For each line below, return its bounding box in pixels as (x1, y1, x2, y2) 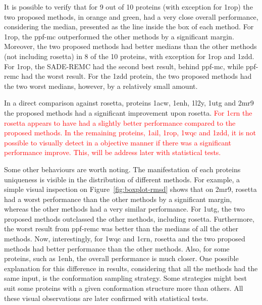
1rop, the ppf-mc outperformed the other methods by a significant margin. (4, 31, 234, 41)
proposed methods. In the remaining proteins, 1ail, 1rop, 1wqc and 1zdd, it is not (4, 127, 256, 138)
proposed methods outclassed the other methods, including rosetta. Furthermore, (4, 213, 254, 224)
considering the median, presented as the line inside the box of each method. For (4, 21, 254, 32)
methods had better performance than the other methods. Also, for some (4, 243, 230, 253)
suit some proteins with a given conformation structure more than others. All (4, 283, 243, 293)
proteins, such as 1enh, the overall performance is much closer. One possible (4, 253, 239, 264)
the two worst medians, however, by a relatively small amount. (4, 80, 198, 91)
